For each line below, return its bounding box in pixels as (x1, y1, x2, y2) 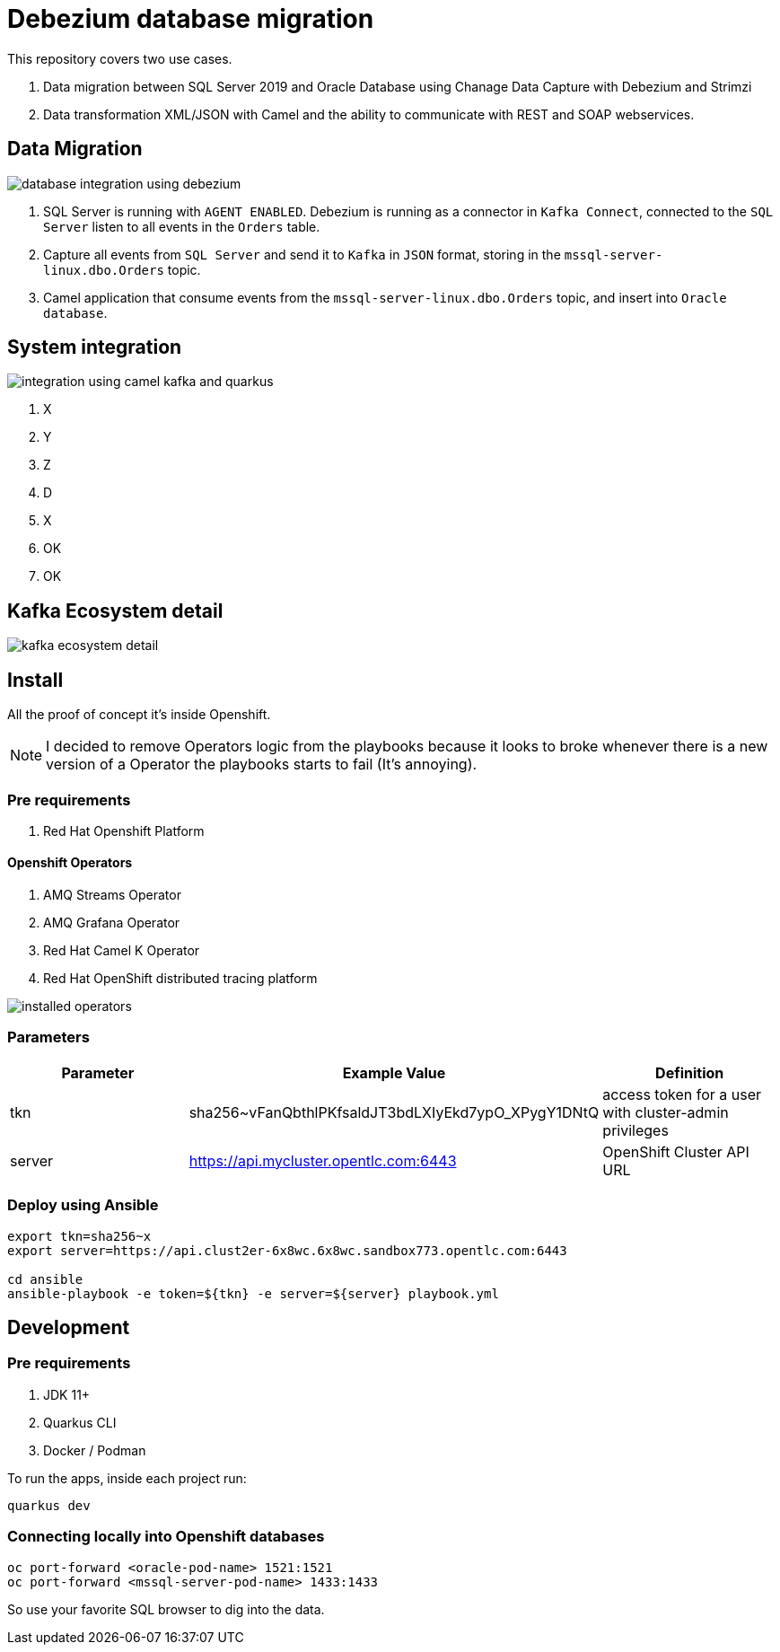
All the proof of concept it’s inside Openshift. (7, 707, 271, 723)
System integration (7, 336, 182, 359)
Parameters (7, 1028, 90, 1047)
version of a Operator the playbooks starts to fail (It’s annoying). (46, 755, 478, 774)
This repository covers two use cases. (7, 50, 232, 66)
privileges (602, 1120, 669, 1139)
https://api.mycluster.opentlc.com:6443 (188, 1151, 457, 1170)
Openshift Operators (7, 855, 133, 871)
